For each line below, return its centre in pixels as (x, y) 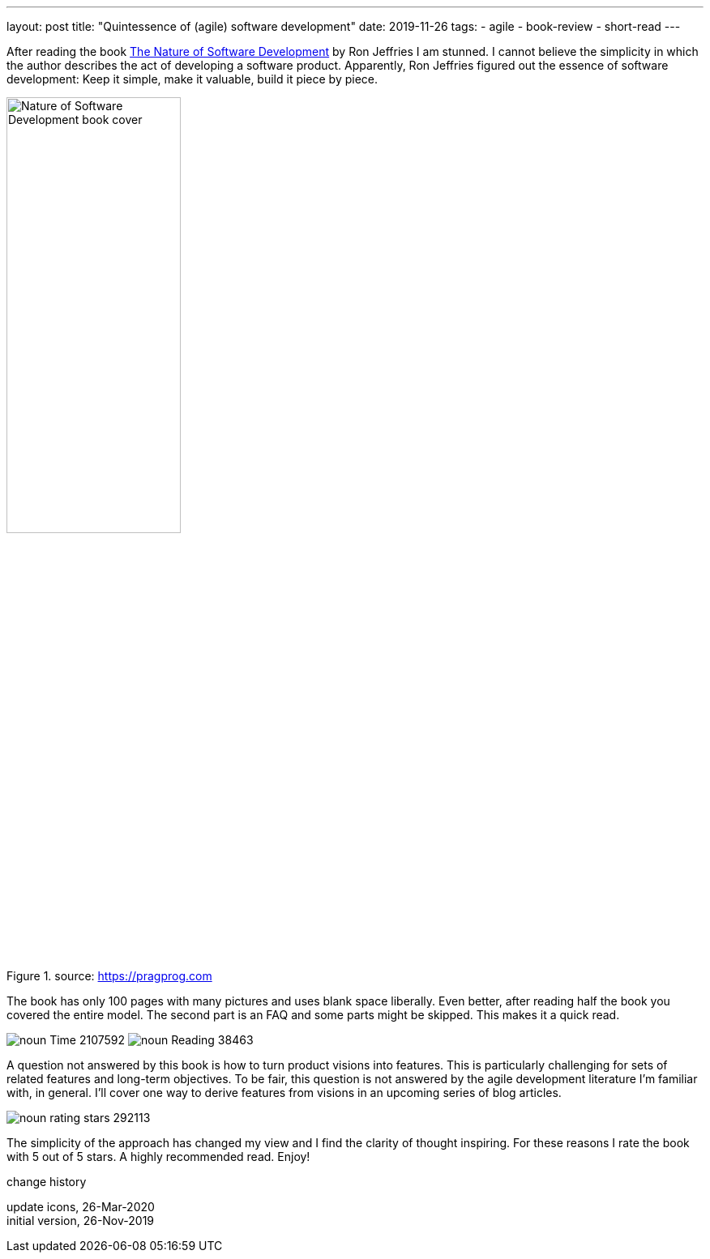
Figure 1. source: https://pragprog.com (109, 976)
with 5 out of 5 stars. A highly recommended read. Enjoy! (158, 1157)
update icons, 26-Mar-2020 (81, 1207)
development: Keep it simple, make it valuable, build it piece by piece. (192, 79)
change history (47, 1182)
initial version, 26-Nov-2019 (81, 1221)
